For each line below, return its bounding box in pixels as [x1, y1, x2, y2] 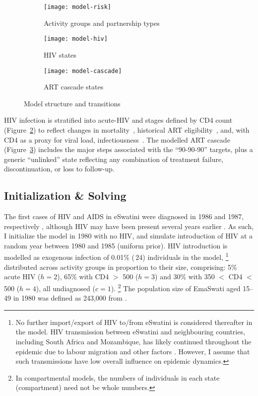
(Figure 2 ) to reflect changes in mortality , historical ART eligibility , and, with [4, 124, 250, 135]
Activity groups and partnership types [44, 17, 160, 28]
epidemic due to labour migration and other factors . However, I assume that [15, 346, 250, 356]
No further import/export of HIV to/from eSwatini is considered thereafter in [15, 317, 253, 327]
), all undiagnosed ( [36, 283, 95, 293]
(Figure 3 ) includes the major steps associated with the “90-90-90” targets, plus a [4, 144, 253, 155]
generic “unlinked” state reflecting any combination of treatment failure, [4, 154, 224, 164]
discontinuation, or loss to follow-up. [4, 163, 115, 174]
